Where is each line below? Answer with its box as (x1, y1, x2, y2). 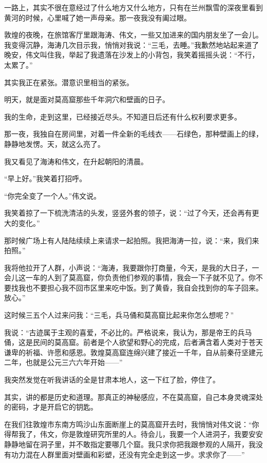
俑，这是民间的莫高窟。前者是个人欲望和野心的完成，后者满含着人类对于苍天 (4, 337, 263, 348)
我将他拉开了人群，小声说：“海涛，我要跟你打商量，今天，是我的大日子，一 (4, 262, 259, 273)
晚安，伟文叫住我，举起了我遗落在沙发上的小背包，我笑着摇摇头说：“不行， (4, 49, 259, 60)
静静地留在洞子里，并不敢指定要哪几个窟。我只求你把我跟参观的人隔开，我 (4, 439, 256, 449)
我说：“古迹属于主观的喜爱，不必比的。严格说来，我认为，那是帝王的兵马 (4, 326, 252, 337)
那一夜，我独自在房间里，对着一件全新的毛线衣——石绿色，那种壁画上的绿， (4, 128, 263, 139)
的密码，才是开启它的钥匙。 (4, 401, 98, 412)
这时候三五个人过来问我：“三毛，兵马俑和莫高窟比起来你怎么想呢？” (4, 310, 234, 320)
